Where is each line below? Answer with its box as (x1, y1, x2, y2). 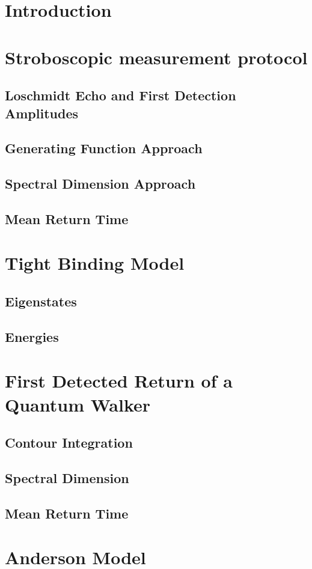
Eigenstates (5, 292, 77, 311)
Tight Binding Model (5, 251, 185, 275)
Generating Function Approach (5, 139, 203, 157)
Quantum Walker (5, 392, 151, 416)
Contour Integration (5, 433, 133, 452)
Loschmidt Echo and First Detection (5, 86, 236, 105)
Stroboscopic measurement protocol (5, 44, 308, 69)
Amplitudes (5, 103, 79, 122)
